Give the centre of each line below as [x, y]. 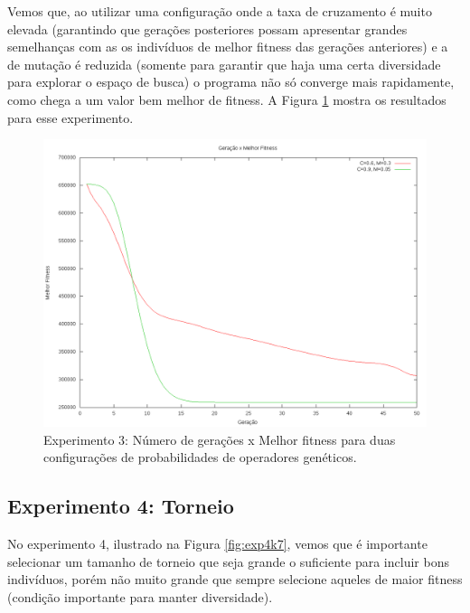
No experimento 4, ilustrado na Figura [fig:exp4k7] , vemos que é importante [217, 544]
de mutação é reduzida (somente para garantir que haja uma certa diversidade [224, 64]
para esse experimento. [70, 117]
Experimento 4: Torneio [121, 506]
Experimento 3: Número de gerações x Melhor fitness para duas [220, 439]
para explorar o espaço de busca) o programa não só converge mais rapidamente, [231, 82]
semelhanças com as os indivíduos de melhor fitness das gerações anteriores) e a [228, 47]
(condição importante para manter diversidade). [140, 596]
